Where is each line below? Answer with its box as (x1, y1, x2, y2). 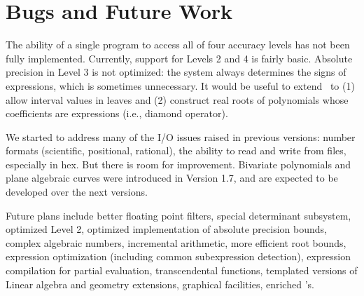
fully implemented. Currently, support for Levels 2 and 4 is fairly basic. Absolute (6, 51, 353, 65)
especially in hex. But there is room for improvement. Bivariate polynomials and (6, 156, 351, 171)
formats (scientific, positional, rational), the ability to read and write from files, (6, 143, 346, 158)
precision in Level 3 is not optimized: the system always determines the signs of (6, 65, 346, 79)
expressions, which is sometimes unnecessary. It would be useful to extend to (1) (6, 78, 355, 93)
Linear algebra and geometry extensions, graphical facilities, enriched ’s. (6, 276, 314, 291)
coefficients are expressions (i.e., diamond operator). (6, 106, 228, 121)
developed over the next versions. (6, 184, 148, 199)
